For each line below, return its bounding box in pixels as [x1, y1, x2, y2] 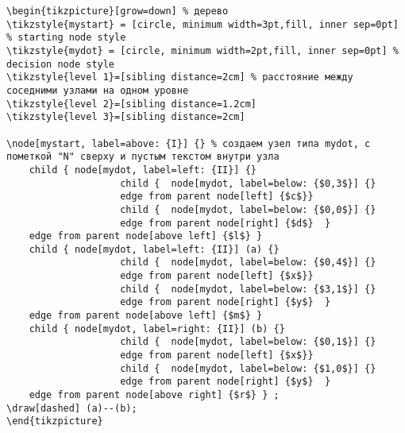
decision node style [6, 58, 115, 70]
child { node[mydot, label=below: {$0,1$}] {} [120, 336, 376, 348]
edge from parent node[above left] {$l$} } [29, 230, 263, 242]
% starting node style [6, 32, 126, 44]
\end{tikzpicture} [6, 416, 103, 427]
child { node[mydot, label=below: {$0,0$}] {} [120, 203, 376, 215]
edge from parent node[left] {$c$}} [120, 191, 314, 203]
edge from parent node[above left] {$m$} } [29, 310, 263, 322]
